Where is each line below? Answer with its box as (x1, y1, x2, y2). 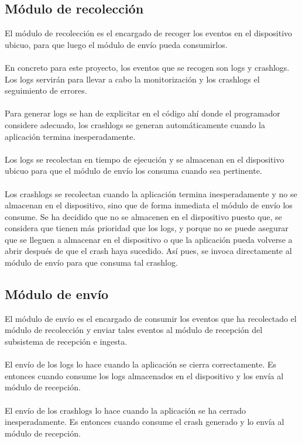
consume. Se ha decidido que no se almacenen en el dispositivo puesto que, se (5, 210, 282, 222)
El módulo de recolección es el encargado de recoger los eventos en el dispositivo (5, 27, 293, 39)
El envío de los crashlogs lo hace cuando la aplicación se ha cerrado (5, 404, 246, 416)
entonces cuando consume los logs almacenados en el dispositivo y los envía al (5, 369, 284, 382)
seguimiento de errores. (5, 84, 87, 97)
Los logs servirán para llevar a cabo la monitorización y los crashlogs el (5, 73, 260, 85)
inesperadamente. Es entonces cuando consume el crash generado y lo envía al (5, 415, 284, 428)
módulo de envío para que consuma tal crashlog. (5, 256, 178, 269)
